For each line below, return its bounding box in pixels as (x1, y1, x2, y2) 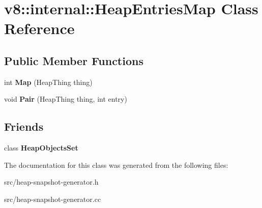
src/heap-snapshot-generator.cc (4, 193, 101, 204)
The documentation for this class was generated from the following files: (4, 159, 228, 170)
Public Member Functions (4, 52, 143, 68)
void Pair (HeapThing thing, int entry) (4, 94, 127, 104)
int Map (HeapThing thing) (4, 76, 93, 87)
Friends (4, 118, 44, 134)
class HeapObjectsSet (4, 142, 78, 153)
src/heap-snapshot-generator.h (4, 176, 99, 187)
